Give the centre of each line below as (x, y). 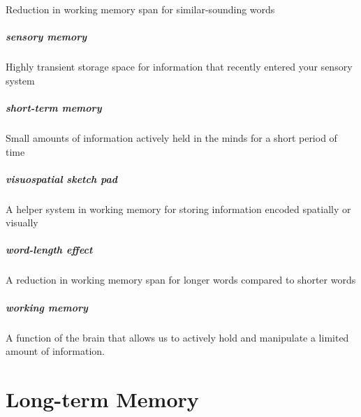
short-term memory (54, 107)
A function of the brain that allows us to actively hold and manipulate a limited (177, 337)
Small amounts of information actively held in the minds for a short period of (171, 137)
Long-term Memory (102, 398)
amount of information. (56, 351)
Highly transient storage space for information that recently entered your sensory (179, 67)
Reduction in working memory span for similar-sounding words (140, 9)
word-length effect (49, 250)
